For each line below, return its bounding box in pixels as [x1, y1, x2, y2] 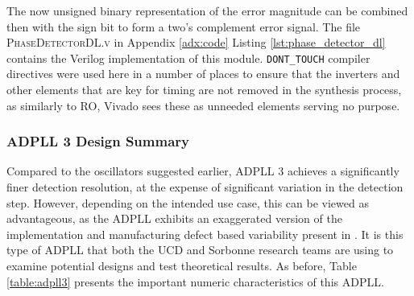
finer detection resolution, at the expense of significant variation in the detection [6, 179, 404, 195]
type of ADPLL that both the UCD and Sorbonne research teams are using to [6, 241, 394, 258]
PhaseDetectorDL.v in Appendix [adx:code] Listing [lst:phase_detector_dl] [6, 34, 386, 51]
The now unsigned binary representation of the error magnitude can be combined [6, 2, 408, 18]
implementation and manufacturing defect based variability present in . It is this [6, 225, 404, 242]
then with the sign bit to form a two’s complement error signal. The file [6, 18, 361, 35]
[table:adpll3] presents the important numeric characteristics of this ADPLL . [6, 273, 384, 290]
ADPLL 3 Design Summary [6, 131, 189, 151]
